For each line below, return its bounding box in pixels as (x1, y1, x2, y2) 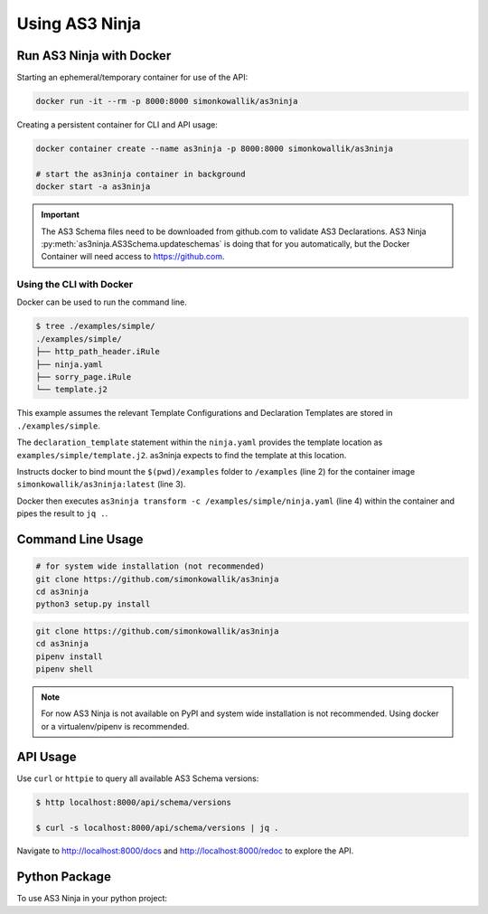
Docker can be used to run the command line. (16, 297, 187, 307)
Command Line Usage (16, 532, 144, 547)
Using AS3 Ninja (16, 14, 142, 33)
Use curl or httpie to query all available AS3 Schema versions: (16, 773, 259, 784)
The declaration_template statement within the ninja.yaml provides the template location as (16, 437, 383, 448)
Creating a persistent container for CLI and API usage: (16, 119, 219, 130)
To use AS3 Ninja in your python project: (16, 893, 167, 904)
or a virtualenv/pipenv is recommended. (41, 721, 190, 731)
